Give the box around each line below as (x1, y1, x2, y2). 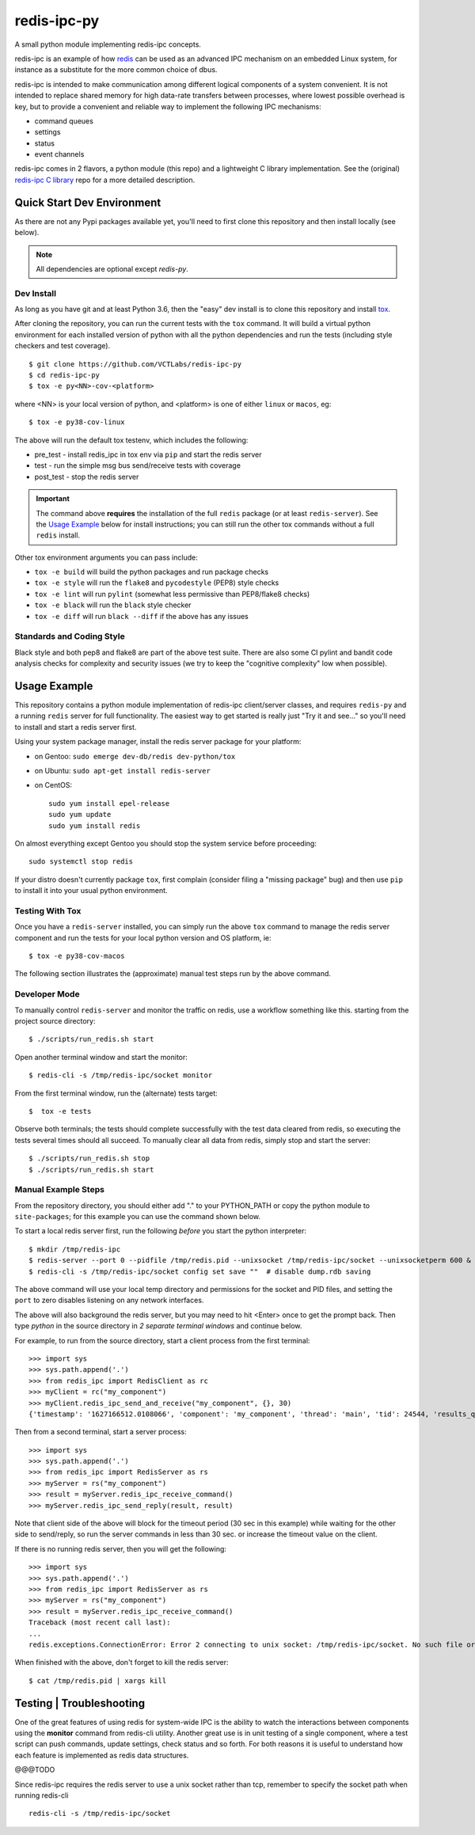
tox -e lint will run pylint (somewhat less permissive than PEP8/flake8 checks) (34, 589, 310, 598)
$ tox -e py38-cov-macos (28, 952, 125, 961)
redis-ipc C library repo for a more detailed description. (14, 175, 196, 184)
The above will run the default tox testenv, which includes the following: (14, 435, 249, 445)
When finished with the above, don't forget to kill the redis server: (14, 1658, 229, 1667)
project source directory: (14, 1016, 96, 1026)
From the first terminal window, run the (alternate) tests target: (14, 1088, 218, 1098)
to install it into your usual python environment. (14, 886, 168, 895)
